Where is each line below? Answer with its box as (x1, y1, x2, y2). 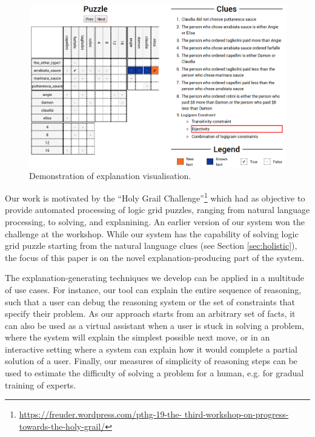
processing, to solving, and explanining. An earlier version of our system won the (5, 215, 305, 228)
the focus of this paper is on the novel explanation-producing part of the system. (5, 251, 305, 263)
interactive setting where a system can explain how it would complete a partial (5, 342, 297, 355)
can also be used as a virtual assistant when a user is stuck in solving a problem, (5, 319, 304, 331)
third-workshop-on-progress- (184, 408, 289, 421)
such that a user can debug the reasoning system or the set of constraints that (5, 295, 296, 308)
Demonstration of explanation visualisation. (29, 169, 191, 181)
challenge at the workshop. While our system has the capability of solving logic (5, 227, 299, 240)
